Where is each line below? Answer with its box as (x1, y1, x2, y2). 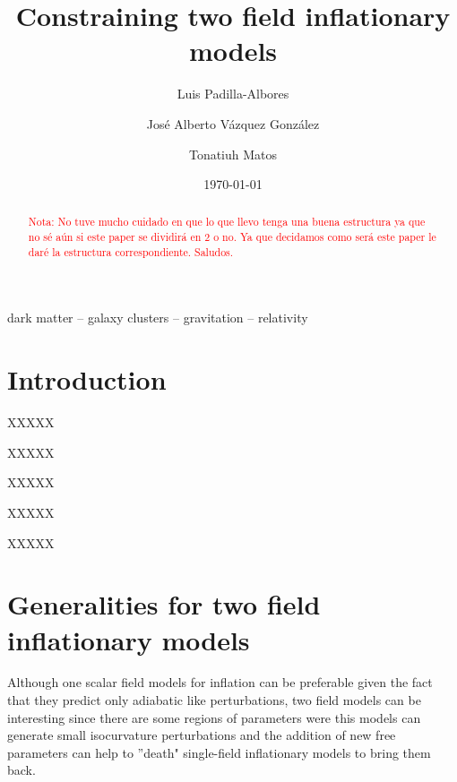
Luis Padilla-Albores (177, 84, 289, 103)
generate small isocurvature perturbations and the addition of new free (7, 726, 396, 744)
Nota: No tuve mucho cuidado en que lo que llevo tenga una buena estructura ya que (28, 214, 426, 229)
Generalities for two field (7, 586, 321, 623)
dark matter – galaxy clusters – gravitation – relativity (7, 308, 308, 327)
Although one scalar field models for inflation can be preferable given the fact (7, 673, 433, 692)
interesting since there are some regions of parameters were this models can (7, 708, 421, 726)
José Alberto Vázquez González (146, 114, 320, 133)
